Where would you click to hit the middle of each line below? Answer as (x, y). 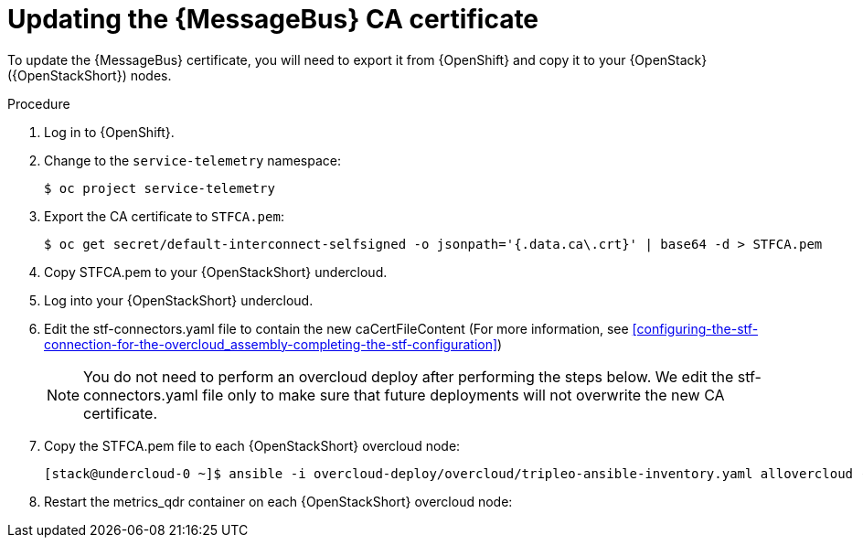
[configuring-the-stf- (695, 328)
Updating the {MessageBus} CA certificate (273, 19)
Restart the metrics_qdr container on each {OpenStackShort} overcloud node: (278, 501)
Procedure (39, 103)
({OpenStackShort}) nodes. (90, 75)
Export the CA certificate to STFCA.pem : (164, 216)
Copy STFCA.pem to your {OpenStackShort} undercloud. (216, 272)
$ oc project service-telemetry (160, 188)
